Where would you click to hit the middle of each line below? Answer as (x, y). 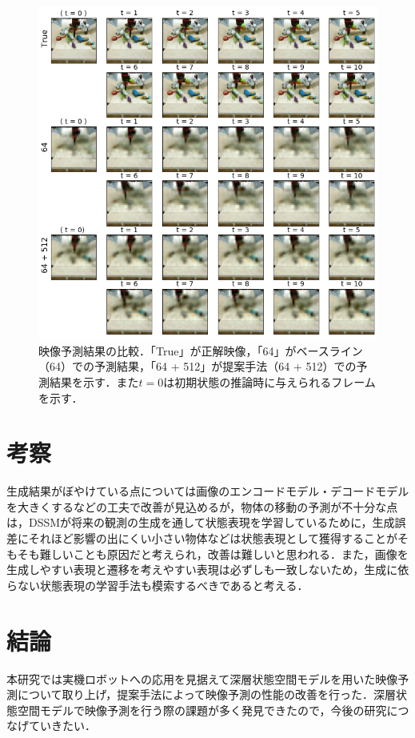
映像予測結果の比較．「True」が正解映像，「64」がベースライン (201, 350)
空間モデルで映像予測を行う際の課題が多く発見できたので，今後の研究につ (213, 710)
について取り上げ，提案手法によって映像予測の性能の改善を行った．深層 (207, 694)
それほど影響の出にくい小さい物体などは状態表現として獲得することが (213, 538)
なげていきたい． (51, 726)
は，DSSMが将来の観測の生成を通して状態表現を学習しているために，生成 (201, 522)
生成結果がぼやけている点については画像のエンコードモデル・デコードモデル (208, 491)
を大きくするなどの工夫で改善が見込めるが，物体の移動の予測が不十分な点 (202, 506)
